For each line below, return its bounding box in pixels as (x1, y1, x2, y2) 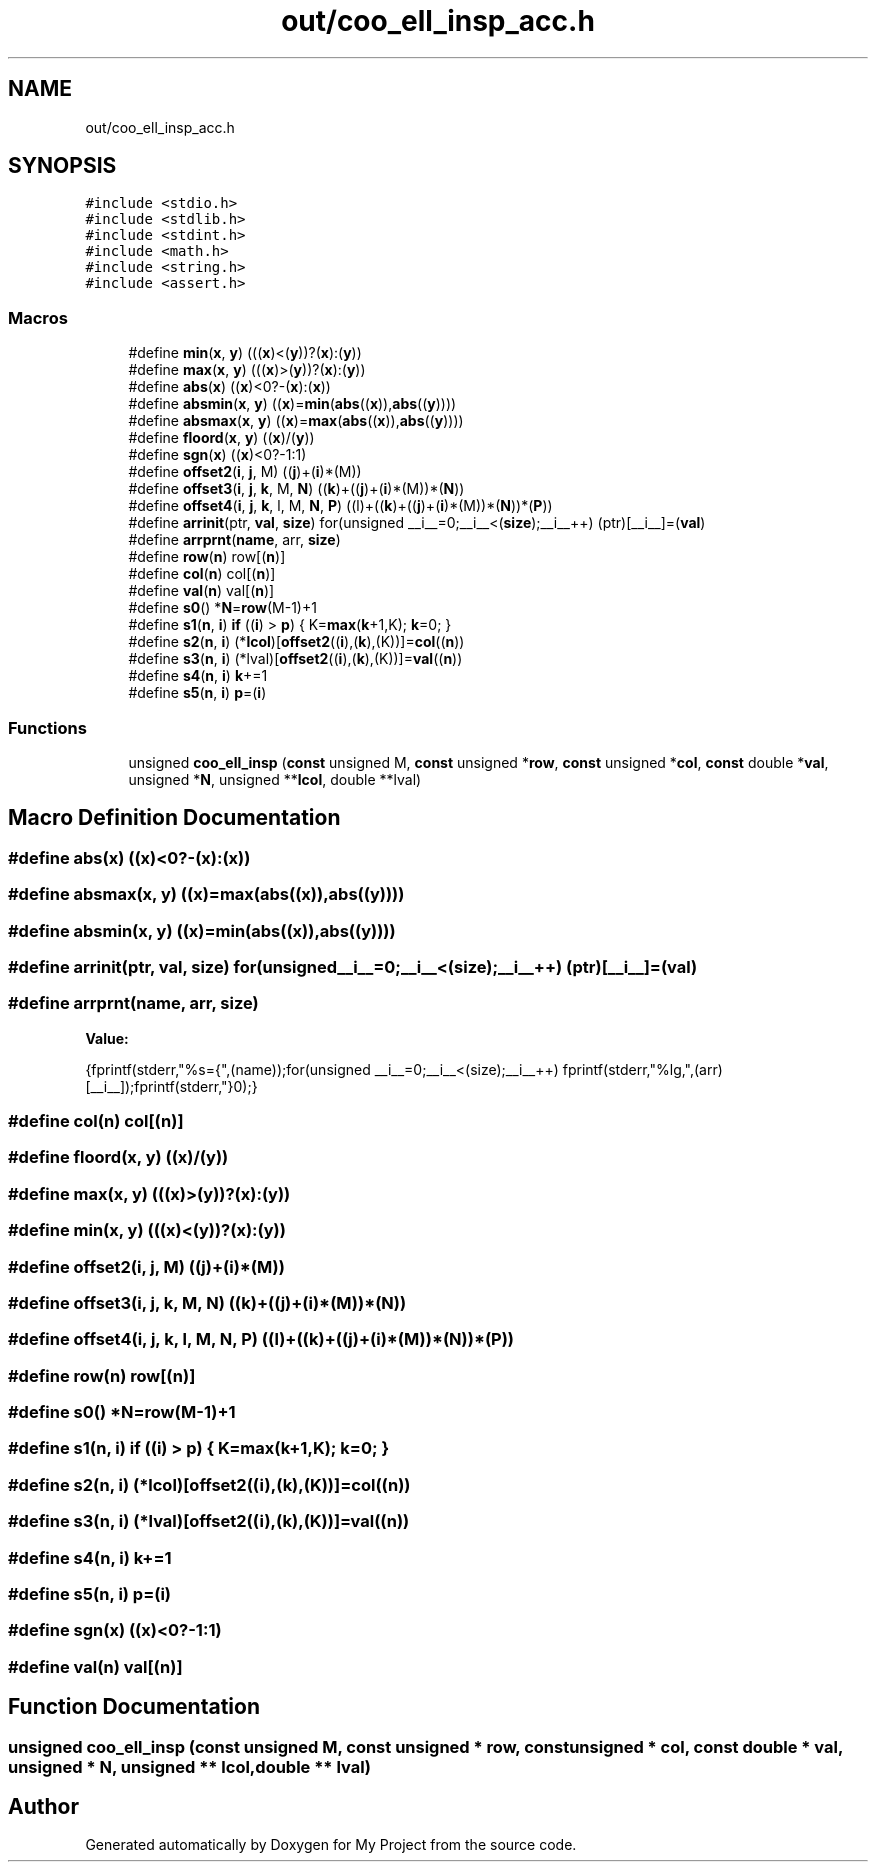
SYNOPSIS (8, 153, 117, 179)
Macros (8, 307, 68, 328)
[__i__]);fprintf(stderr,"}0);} (85, 1077, 258, 1095)
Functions (8, 717, 87, 738)
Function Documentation (8, 1694, 260, 1720)
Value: (85, 1029, 129, 1047)
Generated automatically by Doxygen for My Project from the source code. (85, 1836, 577, 1854)
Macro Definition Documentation (8, 805, 341, 831)
